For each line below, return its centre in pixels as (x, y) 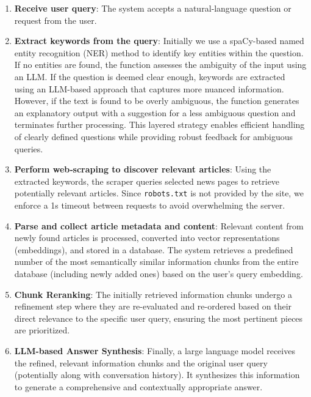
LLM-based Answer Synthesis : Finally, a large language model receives (155, 350)
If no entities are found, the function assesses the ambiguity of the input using (160, 65)
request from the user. (55, 20)
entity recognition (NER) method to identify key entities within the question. (159, 52)
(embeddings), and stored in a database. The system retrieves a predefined (154, 249)
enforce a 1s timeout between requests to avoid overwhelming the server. (150, 205)
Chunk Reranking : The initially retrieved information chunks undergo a (153, 294)
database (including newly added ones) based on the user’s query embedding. (159, 273)
